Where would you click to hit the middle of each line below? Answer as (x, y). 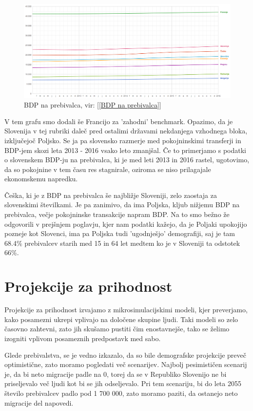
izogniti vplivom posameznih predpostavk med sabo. (83, 338)
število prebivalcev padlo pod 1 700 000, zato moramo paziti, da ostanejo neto (121, 393)
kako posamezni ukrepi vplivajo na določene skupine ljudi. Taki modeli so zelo (121, 319)
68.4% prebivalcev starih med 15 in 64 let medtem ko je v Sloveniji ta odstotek (122, 243)
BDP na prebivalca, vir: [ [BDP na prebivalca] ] (93, 105)
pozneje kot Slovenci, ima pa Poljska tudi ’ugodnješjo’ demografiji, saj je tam (120, 233)
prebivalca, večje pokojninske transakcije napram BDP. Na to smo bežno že (117, 214)
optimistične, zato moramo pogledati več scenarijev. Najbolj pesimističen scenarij (126, 364)
